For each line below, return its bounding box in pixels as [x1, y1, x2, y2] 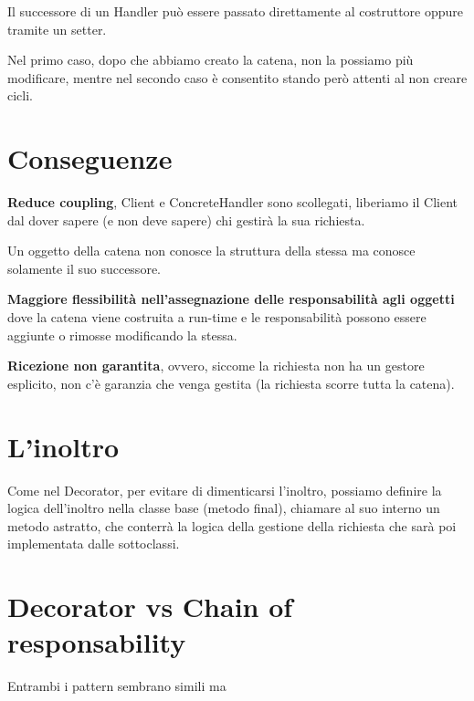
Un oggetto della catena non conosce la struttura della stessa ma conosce [7, 241, 416, 260]
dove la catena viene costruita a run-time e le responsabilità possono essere [7, 308, 427, 327]
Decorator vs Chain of [7, 588, 293, 625]
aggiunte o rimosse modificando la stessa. [7, 325, 237, 344]
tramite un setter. [7, 19, 107, 38]
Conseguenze [7, 140, 173, 177]
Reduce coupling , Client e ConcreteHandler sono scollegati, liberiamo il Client [7, 193, 458, 212]
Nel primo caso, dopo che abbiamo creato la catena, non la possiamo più [7, 50, 414, 69]
